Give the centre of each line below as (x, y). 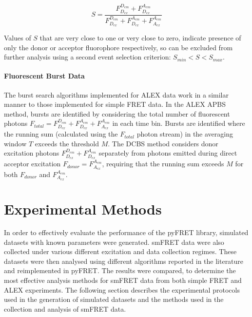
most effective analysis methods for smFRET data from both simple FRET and (123, 280)
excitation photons (32, 153)
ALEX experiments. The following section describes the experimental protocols (122, 289)
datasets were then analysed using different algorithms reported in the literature (124, 261)
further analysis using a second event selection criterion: (87, 57)
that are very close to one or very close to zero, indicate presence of (140, 37)
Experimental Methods (83, 209)
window (15, 143)
